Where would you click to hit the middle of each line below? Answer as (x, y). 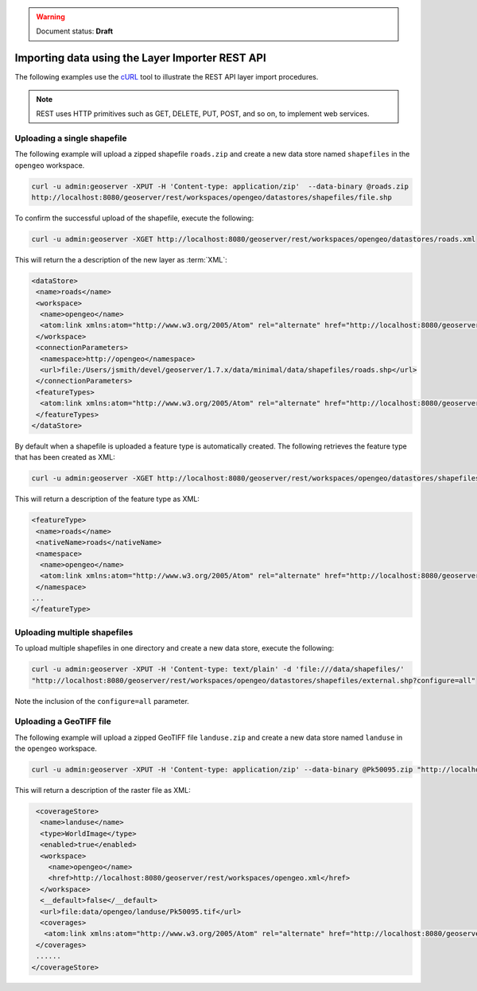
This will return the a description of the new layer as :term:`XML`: (121, 259)
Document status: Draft (75, 31)
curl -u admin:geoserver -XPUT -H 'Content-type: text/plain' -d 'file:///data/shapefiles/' (218, 669)
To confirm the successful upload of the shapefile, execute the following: (134, 218)
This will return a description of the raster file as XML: (103, 791)
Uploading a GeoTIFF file (63, 721)
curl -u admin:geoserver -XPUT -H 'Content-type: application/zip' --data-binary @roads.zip (220, 186)
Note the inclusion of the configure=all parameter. (102, 701)
